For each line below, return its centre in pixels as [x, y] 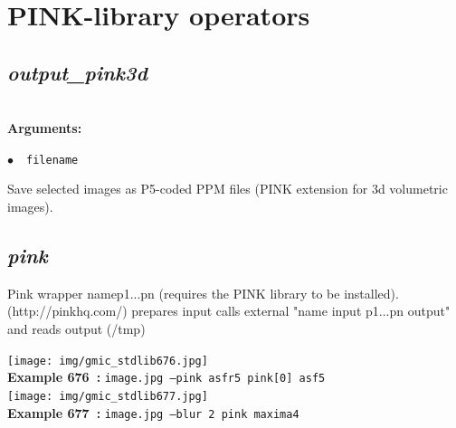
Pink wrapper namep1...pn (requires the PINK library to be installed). [203, 293]
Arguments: [45, 128]
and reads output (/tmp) [76, 328]
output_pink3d [77, 72]
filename [52, 160]
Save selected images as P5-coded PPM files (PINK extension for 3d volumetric [228, 189]
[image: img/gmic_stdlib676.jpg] [108, 361]
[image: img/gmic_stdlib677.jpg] [108, 396]
